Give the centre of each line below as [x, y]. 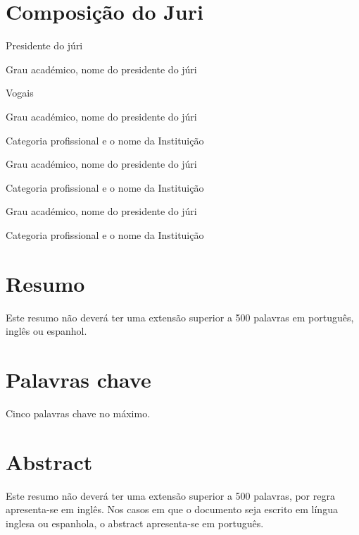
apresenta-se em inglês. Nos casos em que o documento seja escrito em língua [172, 509]
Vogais [20, 93]
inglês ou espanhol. [46, 331]
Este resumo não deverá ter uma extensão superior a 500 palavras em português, [180, 317]
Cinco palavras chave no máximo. [78, 413]
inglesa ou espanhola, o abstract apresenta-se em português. [135, 523]
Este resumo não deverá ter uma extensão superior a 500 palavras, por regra [170, 495]
